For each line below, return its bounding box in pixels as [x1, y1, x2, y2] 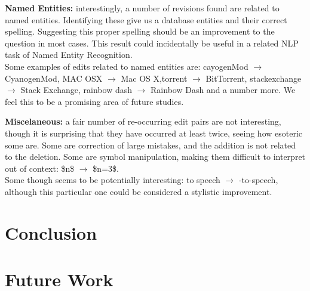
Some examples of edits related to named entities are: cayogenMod [5, 60, 248, 72]
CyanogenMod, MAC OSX [5, 72, 103, 84]
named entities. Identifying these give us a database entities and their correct [5, 13, 287, 26]
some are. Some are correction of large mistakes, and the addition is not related [5, 138, 296, 151]
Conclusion [5, 220, 97, 244]
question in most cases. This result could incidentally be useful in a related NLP [5, 36, 299, 49]
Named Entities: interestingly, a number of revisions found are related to [5, 2, 280, 14]
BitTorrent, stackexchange [205, 72, 302, 84]
